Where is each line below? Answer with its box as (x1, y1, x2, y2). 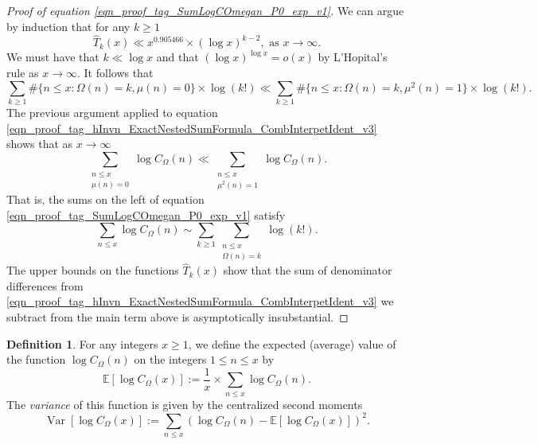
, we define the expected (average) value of (188, 335, 396, 352)
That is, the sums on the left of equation (6, 191, 205, 208)
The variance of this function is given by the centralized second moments (6, 395, 363, 412)
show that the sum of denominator (223, 262, 392, 278)
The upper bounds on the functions (6, 262, 179, 278)
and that (156, 49, 199, 65)
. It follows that (76, 64, 154, 80)
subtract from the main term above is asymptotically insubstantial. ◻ (6, 309, 349, 325)
